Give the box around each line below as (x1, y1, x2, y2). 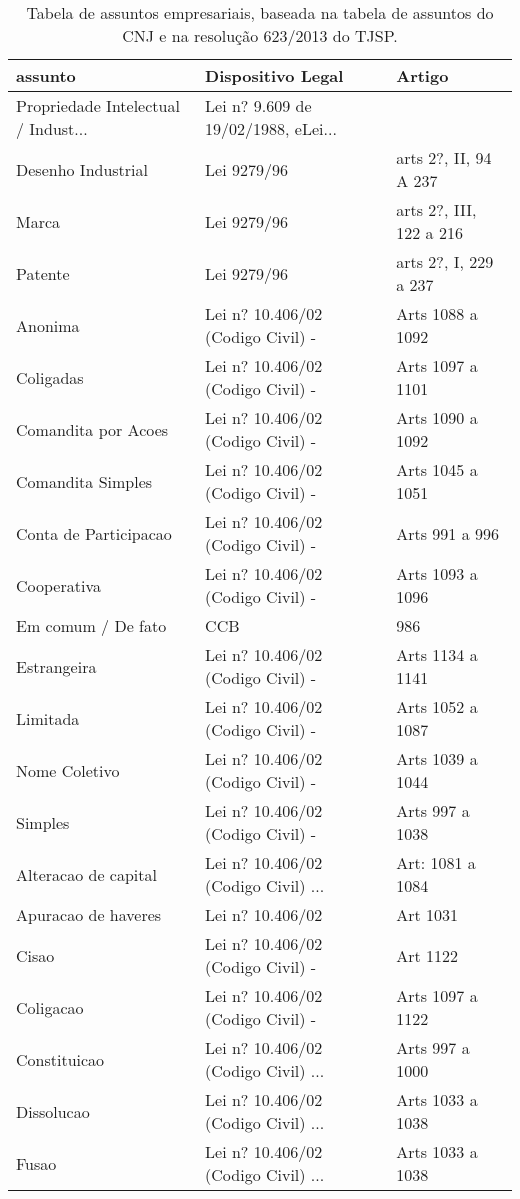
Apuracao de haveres (16, 903, 162, 926)
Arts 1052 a (396, 695, 478, 718)
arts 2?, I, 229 (396, 250, 494, 273)
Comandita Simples (16, 469, 153, 493)
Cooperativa (16, 573, 101, 597)
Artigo (396, 64, 449, 87)
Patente (16, 261, 70, 285)
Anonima (16, 313, 80, 337)
